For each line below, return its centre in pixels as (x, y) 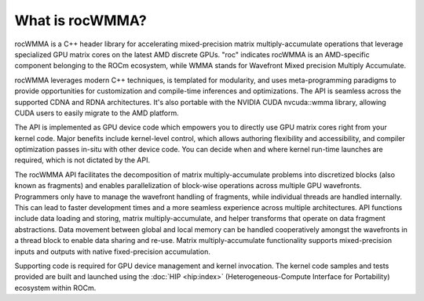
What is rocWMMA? (80, 20)
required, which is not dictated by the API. (82, 160)
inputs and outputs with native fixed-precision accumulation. (113, 252)
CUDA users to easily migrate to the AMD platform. (97, 113)
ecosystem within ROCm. (55, 288)
